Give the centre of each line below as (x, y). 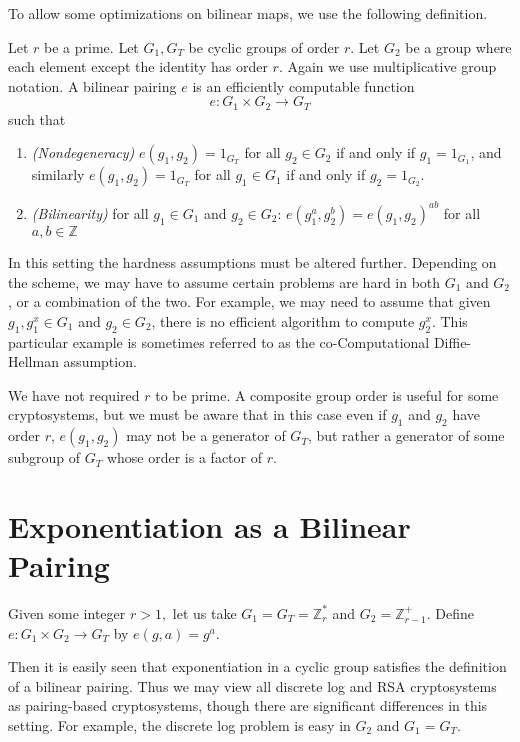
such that (37, 118)
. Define (450, 612)
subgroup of (44, 457)
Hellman (33, 361)
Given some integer (67, 612)
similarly (58, 174)
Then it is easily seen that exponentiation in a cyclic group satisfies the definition (257, 666)
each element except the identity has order (138, 66)
